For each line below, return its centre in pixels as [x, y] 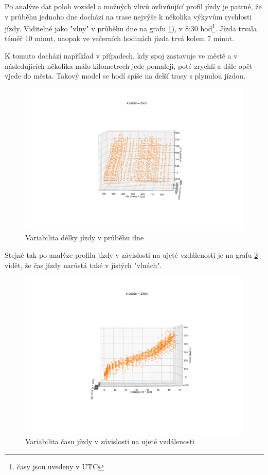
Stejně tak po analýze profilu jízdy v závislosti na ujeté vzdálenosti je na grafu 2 [131, 255]
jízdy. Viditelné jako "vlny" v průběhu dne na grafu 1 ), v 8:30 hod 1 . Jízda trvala [131, 27]
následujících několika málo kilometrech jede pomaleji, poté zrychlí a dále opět [129, 65]
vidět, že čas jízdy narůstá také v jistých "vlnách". [83, 265]
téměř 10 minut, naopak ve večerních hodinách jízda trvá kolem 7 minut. [119, 38]
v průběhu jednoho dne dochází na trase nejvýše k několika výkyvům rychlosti [128, 16]
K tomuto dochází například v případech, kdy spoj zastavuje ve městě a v [121, 56]
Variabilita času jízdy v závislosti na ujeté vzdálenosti [110, 441]
